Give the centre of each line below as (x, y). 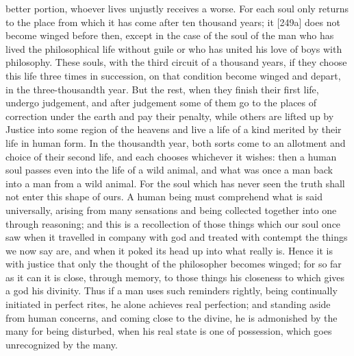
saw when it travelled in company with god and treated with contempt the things (177, 237)
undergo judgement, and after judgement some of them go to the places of (161, 103)
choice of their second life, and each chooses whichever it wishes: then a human (171, 156)
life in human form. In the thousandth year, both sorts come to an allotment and (176, 142)
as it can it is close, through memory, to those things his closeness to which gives (175, 277)
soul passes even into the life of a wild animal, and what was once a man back (169, 170)
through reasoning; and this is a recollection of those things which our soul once (173, 223)
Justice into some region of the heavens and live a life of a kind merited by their (174, 129)
